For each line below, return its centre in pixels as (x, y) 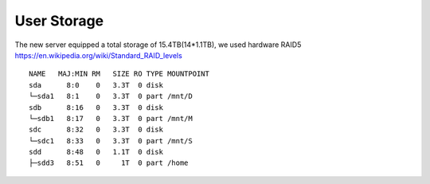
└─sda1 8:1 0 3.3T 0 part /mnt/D (111, 96)
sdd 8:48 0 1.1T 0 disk (96, 152)
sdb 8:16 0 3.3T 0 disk (96, 107)
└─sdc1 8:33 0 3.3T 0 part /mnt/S (111, 141)
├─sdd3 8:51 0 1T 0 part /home (109, 163)
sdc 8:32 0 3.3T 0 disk (96, 130)
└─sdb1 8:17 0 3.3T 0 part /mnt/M (111, 118)
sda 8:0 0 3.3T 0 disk (96, 85)
